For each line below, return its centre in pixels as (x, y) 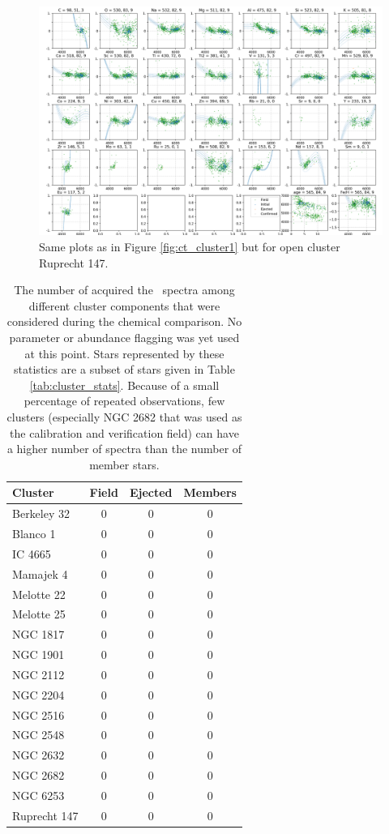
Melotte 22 (39, 594)
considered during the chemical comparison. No (124, 321)
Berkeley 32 (41, 513)
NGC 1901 (38, 654)
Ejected (151, 492)
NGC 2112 (38, 674)
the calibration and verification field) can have (124, 432)
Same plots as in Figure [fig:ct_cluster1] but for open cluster (190, 246)
